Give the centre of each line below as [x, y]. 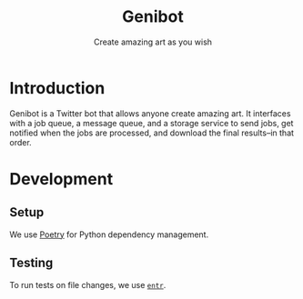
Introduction [57, 88]
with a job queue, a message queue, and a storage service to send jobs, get [151, 123]
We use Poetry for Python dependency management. [109, 234]
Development [61, 179]
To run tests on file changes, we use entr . [88, 284]
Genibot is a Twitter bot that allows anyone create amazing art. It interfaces [150, 113]
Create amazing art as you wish [153, 42]
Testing [31, 263]
